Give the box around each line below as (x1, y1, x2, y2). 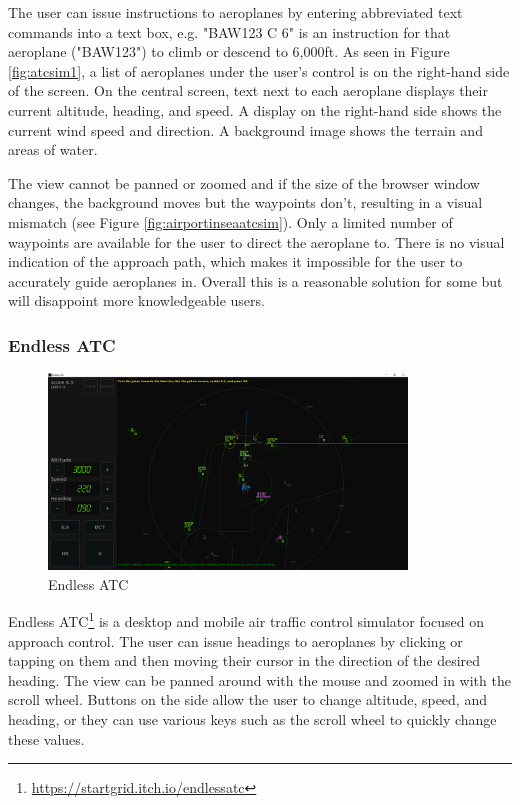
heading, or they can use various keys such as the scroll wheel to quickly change (8, 709, 497, 730)
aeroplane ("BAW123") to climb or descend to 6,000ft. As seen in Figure (8, 41, 450, 62)
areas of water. (8, 139, 98, 160)
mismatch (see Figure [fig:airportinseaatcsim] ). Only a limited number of (8, 211, 453, 232)
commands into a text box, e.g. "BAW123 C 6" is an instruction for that (8, 21, 451, 42)
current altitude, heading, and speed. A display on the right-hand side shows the (8, 99, 502, 120)
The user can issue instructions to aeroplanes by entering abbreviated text (8, 2, 463, 22)
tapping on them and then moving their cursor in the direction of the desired (8, 650, 481, 671)
